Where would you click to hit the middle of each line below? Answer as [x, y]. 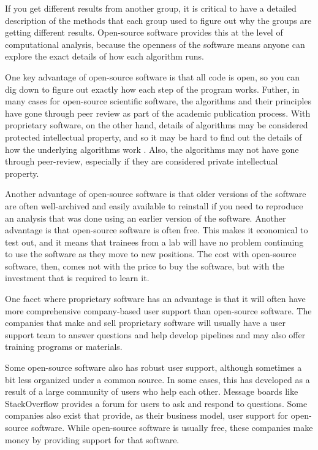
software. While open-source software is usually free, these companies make [172, 427]
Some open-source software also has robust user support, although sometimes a [153, 367]
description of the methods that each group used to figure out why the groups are [158, 20]
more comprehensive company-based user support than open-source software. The [158, 310]
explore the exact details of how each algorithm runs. [104, 56]
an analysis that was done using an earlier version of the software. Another [146, 218]
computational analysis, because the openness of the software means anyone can [155, 44]
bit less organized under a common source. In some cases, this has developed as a [157, 379]
